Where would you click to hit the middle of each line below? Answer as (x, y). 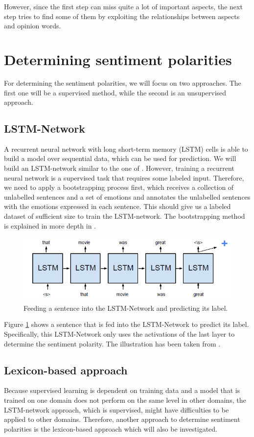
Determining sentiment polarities (118, 59)
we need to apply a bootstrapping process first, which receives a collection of (119, 187)
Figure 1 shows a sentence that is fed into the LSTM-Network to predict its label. (127, 324)
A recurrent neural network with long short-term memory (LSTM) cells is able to (126, 149)
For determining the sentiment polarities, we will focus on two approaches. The (123, 82)
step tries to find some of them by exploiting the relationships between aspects (122, 16)
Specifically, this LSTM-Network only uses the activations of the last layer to (119, 334)
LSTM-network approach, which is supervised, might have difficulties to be (116, 409)
